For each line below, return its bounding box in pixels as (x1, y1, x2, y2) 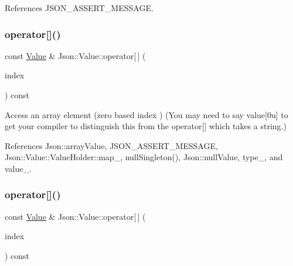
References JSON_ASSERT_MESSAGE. (5, 2, 154, 13)
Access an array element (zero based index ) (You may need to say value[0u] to (5, 108, 288, 120)
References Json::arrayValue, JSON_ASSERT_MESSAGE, (5, 139, 218, 151)
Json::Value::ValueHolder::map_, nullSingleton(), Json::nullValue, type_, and (5, 151, 283, 163)
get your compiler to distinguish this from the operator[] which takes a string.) (5, 120, 287, 132)
